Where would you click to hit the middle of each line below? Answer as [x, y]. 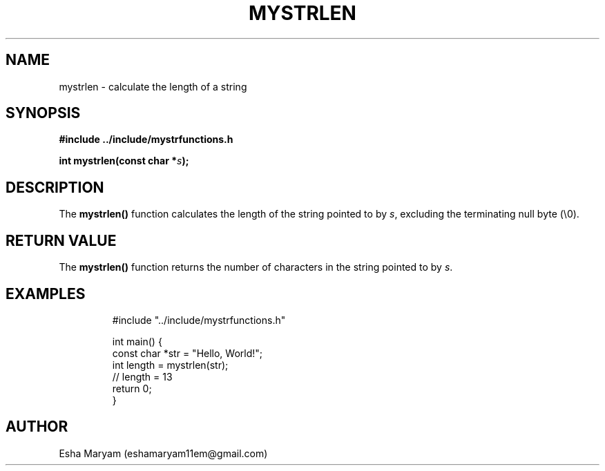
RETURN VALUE [61, 240]
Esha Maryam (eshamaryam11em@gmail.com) [163, 453]
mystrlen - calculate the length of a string [153, 86]
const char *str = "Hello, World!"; [188, 353]
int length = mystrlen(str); [170, 365]
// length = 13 [142, 376]
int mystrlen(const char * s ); [124, 161]
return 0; [132, 388]
